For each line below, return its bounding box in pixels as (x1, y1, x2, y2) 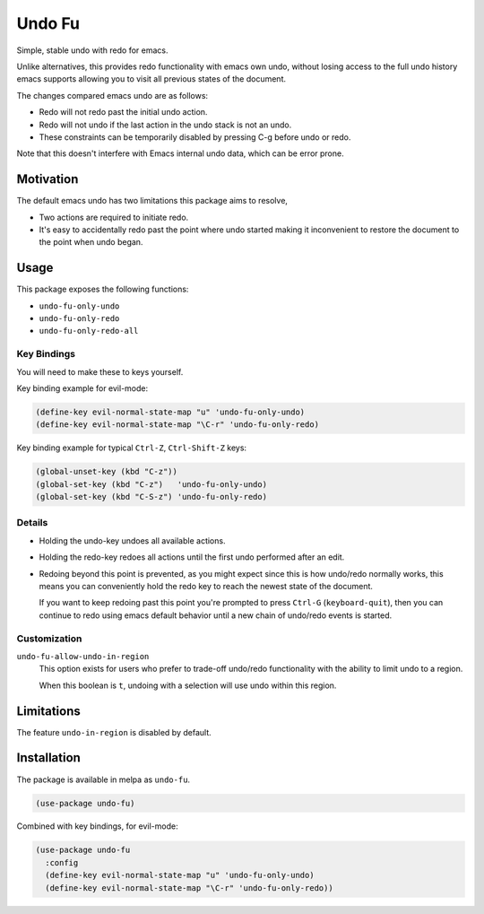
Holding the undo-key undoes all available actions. (39, 535, 226, 546)
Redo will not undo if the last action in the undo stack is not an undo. (39, 119, 292, 130)
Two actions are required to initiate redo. (39, 212, 189, 222)
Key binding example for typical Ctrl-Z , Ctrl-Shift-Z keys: (16, 442, 246, 453)
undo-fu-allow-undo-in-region (16, 651, 150, 661)
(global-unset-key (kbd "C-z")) (35, 466, 178, 477)
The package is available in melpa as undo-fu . (16, 774, 191, 785)
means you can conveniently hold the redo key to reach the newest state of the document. (39, 581, 374, 591)
